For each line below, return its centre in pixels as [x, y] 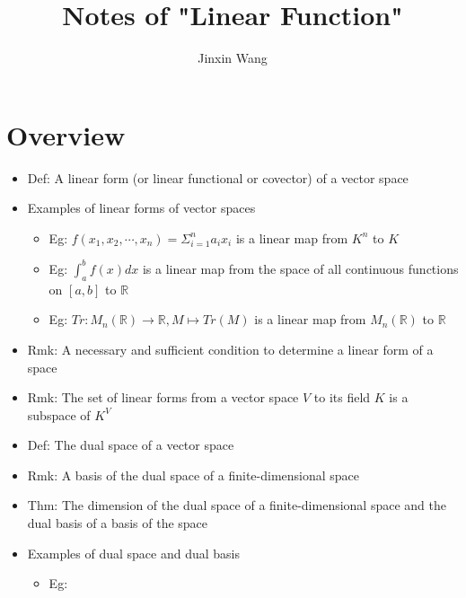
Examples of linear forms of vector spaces [141, 208]
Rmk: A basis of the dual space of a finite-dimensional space [193, 475]
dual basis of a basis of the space [118, 523]
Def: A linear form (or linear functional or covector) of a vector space [218, 177]
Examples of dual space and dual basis [133, 553]
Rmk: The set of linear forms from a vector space [163, 397]
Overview [66, 134]
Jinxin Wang [233, 58]
